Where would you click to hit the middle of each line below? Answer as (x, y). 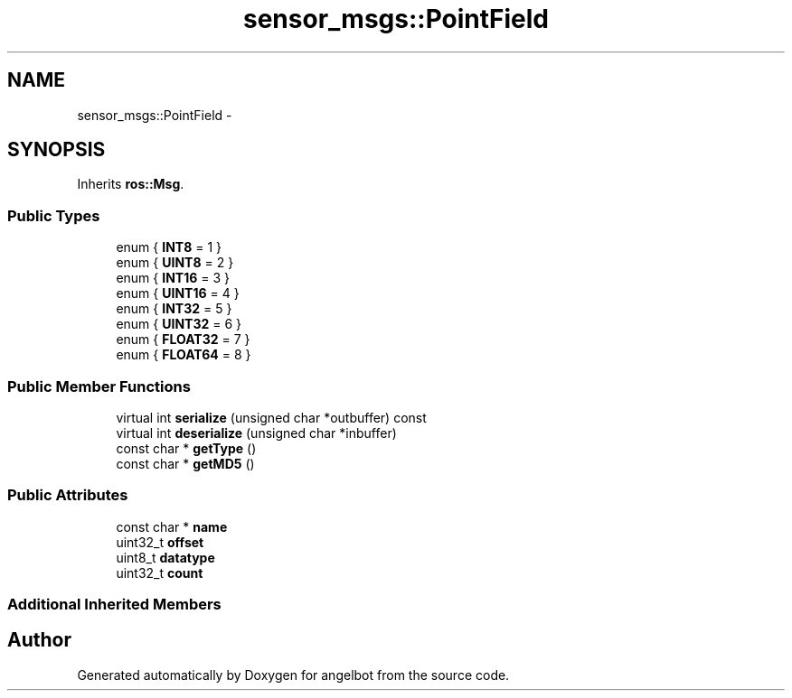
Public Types (54, 215)
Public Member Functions (99, 386)
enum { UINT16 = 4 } (178, 293)
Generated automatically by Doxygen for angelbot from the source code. (293, 675)
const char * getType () (186, 448)
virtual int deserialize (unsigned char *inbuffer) (256, 433)
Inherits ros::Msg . (131, 184)
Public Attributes (68, 495)
